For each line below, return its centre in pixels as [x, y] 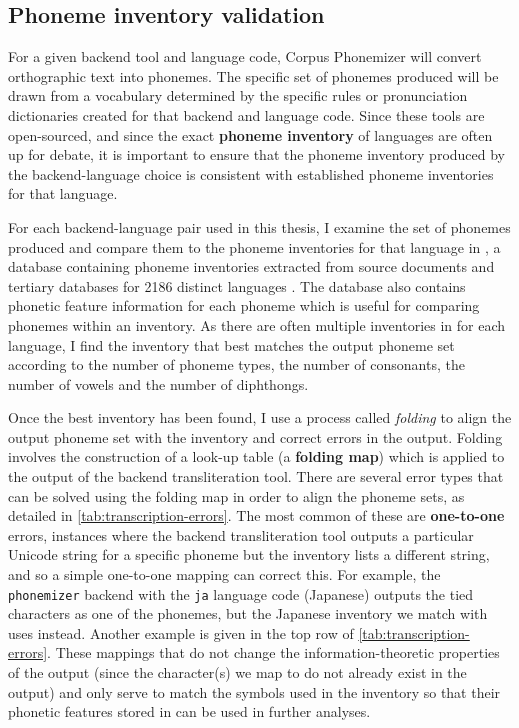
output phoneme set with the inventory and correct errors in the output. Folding [255, 436]
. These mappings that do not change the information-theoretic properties [273, 652]
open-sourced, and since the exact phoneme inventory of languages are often [250, 134]
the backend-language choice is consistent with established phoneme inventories [251, 173]
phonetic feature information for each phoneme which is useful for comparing [244, 305]
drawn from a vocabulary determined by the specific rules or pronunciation [238, 95]
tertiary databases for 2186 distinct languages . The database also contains [237, 285]
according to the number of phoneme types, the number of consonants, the [236, 364]
